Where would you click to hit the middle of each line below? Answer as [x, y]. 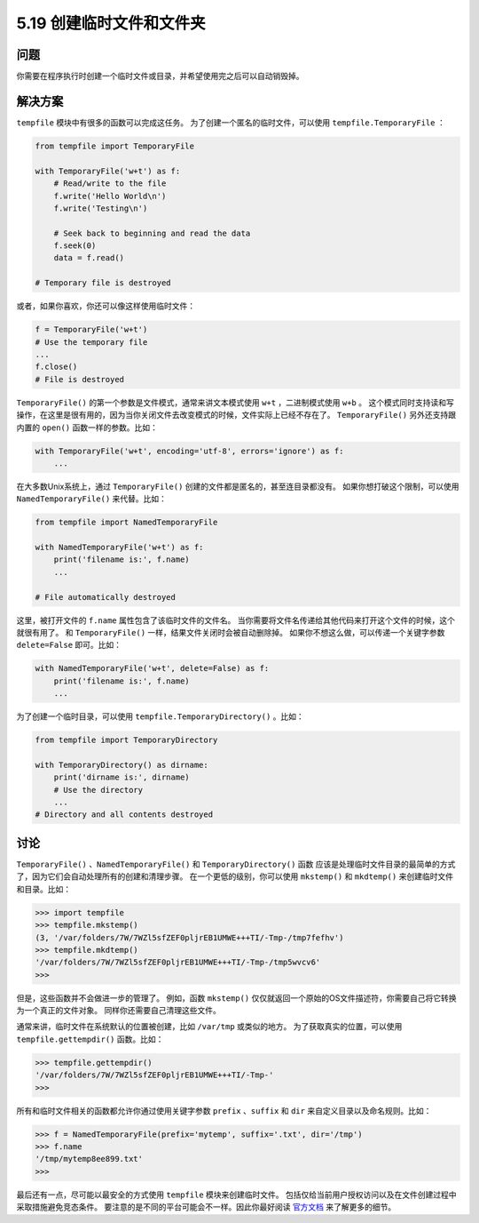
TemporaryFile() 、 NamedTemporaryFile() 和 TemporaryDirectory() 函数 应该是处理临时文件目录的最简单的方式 [236, 864]
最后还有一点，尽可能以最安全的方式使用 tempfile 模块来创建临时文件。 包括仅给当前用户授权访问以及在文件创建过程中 [236, 1195]
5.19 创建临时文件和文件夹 [111, 23]
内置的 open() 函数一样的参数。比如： [87, 428]
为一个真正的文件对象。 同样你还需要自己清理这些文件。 [118, 1011]
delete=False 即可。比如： [69, 645]
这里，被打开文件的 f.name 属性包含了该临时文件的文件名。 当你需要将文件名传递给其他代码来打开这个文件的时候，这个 [236, 620]
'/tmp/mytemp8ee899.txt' [89, 1159]
